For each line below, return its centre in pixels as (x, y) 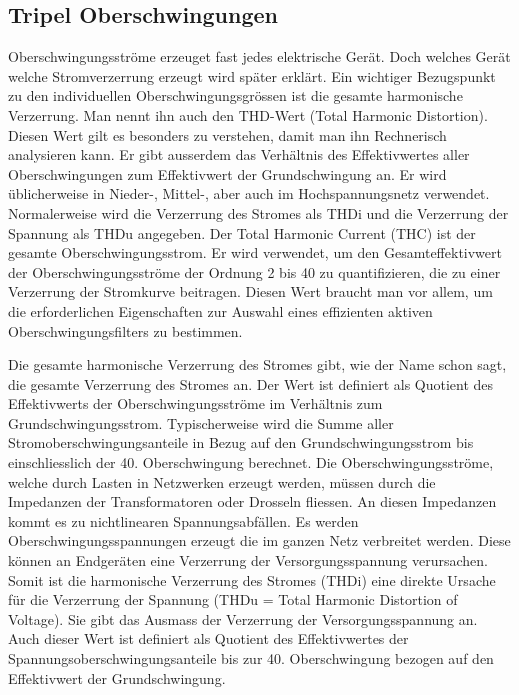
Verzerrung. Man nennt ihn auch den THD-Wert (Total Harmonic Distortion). (248, 114)
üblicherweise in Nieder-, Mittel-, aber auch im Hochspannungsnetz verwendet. (249, 193)
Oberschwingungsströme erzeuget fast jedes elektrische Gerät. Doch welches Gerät (259, 56)
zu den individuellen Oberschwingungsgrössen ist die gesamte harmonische (235, 95)
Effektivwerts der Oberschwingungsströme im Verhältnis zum (195, 403)
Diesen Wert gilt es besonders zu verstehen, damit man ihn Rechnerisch (227, 134)
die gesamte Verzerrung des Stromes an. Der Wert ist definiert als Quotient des (251, 383)
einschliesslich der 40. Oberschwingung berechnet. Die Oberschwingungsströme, (251, 462)
